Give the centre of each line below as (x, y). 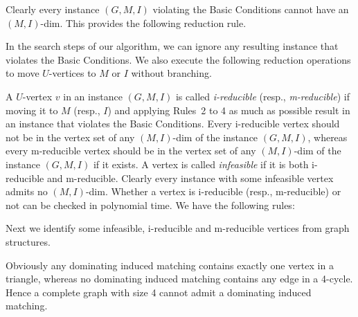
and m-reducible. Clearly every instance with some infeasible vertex (190, 178)
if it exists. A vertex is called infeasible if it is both (201, 164)
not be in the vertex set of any (70, 137)
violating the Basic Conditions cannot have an (251, 9)
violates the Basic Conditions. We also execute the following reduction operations (178, 59)
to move (23, 73)
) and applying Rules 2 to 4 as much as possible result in (229, 110)
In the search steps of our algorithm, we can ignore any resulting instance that (172, 46)
